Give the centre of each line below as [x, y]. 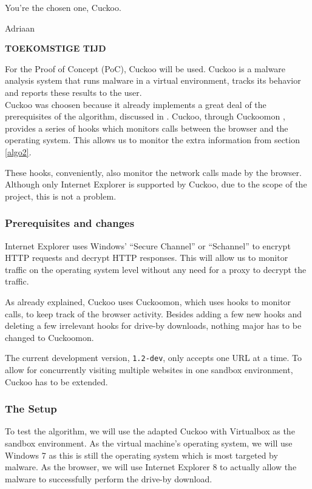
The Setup [31, 409]
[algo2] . [18, 151]
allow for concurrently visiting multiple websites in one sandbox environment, [149, 369]
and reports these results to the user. [73, 92]
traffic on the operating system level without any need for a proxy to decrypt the [156, 269]
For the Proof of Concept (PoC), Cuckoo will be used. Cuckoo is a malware [145, 68]
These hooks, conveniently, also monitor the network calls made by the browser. [153, 172]
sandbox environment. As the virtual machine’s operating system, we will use [149, 443]
